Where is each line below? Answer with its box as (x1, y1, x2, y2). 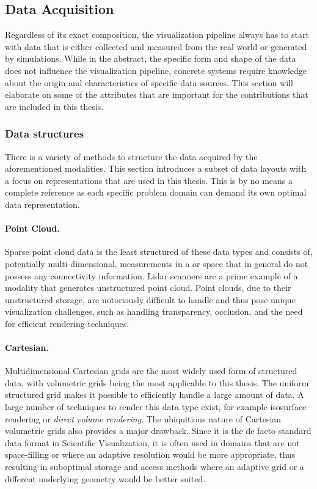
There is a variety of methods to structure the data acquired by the (5, 150, 258, 163)
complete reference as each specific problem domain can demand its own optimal (5, 186, 307, 199)
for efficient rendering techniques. (5, 317, 129, 329)
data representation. (5, 197, 80, 210)
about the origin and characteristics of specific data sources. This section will (5, 76, 294, 89)
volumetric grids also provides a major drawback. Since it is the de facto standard (5, 424, 312, 437)
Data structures (5, 126, 84, 141)
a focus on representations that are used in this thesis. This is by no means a (5, 174, 293, 186)
